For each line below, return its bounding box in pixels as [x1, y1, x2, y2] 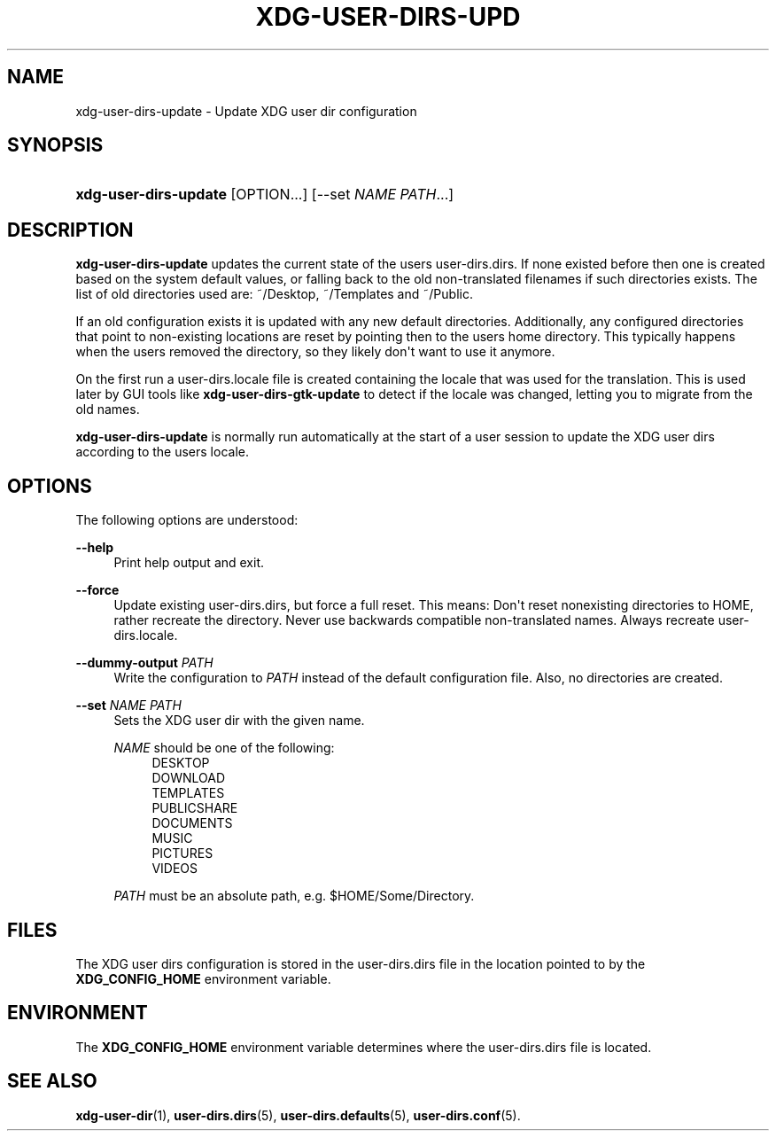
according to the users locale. [75, 444, 249, 460]
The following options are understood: [75, 512, 299, 528]
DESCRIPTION [7, 218, 134, 241]
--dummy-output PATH [75, 655, 213, 671]
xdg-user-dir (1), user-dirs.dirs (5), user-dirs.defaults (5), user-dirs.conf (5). [75, 1107, 521, 1123]
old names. [75, 401, 140, 417]
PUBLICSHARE [151, 800, 238, 816]
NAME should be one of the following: [113, 740, 335, 756]
